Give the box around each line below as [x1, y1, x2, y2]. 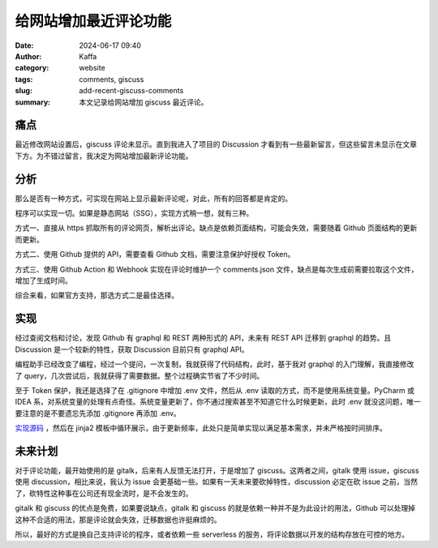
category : [15, 63, 49, 73]
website [79, 63, 105, 73]
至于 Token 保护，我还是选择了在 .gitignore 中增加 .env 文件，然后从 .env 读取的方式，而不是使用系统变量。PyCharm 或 [15, 385, 415, 395]
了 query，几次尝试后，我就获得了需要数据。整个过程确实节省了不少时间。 [15, 370, 264, 380]
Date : [15, 41, 34, 50]
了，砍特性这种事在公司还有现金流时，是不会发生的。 [15, 488, 193, 498]
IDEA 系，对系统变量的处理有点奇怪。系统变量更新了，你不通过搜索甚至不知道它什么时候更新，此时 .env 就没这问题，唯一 [15, 397, 421, 407]
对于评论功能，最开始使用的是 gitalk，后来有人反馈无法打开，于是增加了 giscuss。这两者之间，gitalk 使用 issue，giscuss [15, 465, 419, 475]
